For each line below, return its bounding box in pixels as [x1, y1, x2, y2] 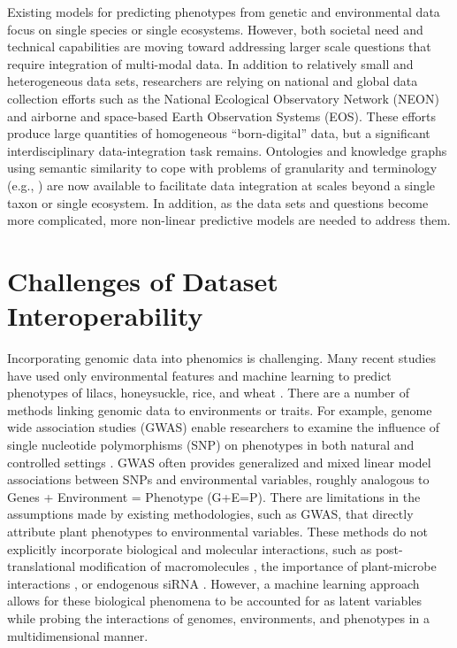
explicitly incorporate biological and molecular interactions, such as [7, 539, 372, 558]
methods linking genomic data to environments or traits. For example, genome [7, 400, 432, 419]
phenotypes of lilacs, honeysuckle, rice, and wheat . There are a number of [7, 383, 409, 402]
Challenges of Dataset [7, 262, 278, 298]
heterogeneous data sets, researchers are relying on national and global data [7, 72, 418, 90]
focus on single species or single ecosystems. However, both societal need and [7, 19, 423, 38]
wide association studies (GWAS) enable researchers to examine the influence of [7, 418, 440, 436]
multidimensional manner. [7, 626, 149, 644]
